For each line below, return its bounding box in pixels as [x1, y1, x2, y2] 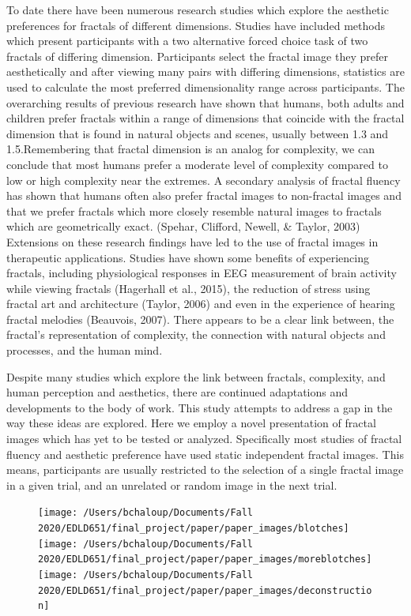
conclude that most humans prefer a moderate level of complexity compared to [6, 156, 388, 172]
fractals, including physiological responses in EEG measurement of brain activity [6, 265, 397, 281]
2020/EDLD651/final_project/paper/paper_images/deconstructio [38, 584, 372, 596]
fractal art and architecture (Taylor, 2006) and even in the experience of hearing [6, 295, 395, 312]
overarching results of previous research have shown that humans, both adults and [6, 94, 405, 111]
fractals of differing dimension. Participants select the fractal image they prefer [6, 47, 388, 64]
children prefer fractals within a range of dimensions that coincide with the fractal [6, 110, 405, 126]
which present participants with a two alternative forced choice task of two [6, 32, 368, 49]
